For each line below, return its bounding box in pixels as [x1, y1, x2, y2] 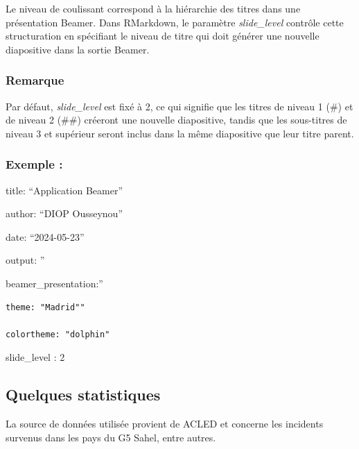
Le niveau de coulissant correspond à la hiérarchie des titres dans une [6, 1, 301, 15]
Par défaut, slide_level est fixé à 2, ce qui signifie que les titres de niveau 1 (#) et [6, 99, 353, 113]
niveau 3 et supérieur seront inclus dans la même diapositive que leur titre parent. [6, 126, 354, 140]
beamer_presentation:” [6, 276, 103, 290]
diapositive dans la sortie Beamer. [6, 42, 150, 56]
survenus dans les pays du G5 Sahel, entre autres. [6, 430, 216, 444]
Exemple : [6, 155, 63, 173]
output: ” [6, 253, 45, 267]
